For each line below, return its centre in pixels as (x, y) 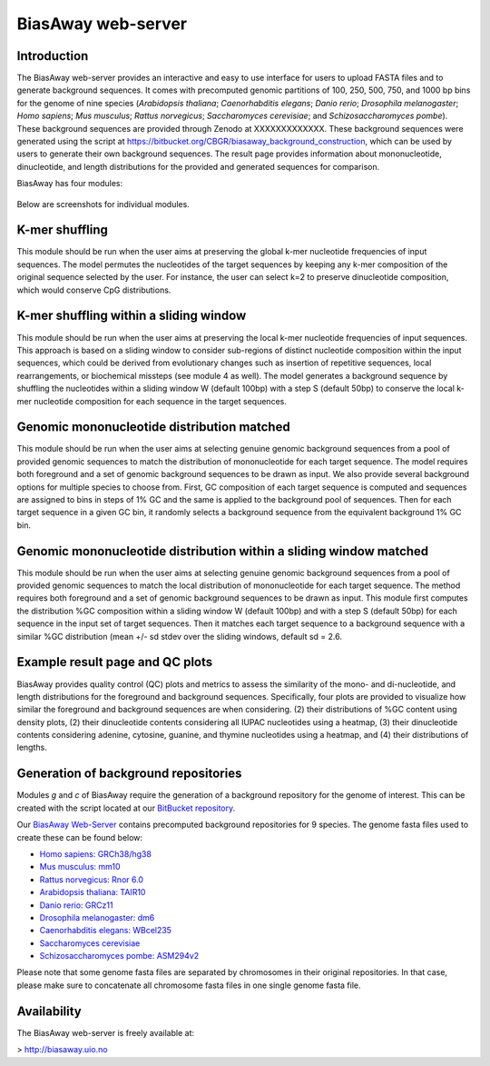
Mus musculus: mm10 (80, 867)
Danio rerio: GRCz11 (76, 905)
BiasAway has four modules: (70, 184)
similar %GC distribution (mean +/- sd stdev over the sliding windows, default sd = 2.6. (179, 636)
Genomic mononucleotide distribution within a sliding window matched (223, 551)
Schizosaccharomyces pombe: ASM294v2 (119, 956)
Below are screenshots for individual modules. (103, 204)
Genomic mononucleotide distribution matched (153, 427)
